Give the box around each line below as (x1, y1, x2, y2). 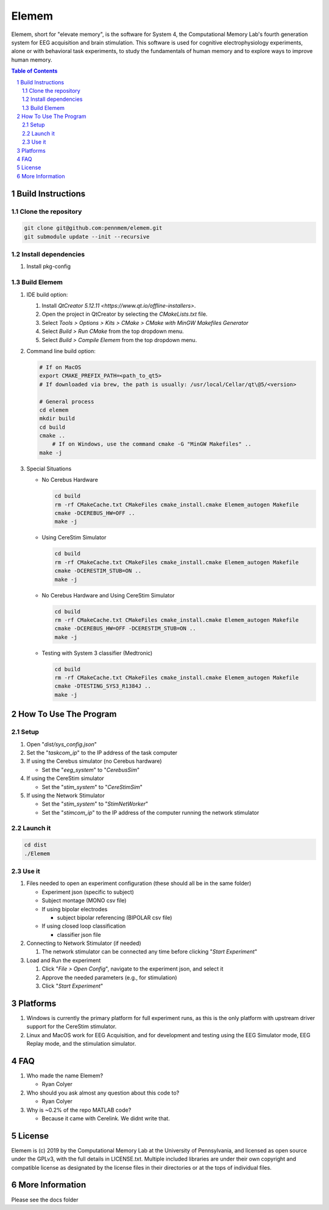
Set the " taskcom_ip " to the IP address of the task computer (26, 749, 178, 756)
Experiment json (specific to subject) (41, 888, 134, 895)
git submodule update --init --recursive (24, 233, 150, 240)
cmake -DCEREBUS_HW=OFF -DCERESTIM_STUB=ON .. (54, 625, 196, 632)
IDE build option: (26, 291, 68, 298)
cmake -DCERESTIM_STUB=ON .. (54, 567, 142, 574)
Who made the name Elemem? (26, 1072, 104, 1079)
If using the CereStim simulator (26, 774, 105, 782)
